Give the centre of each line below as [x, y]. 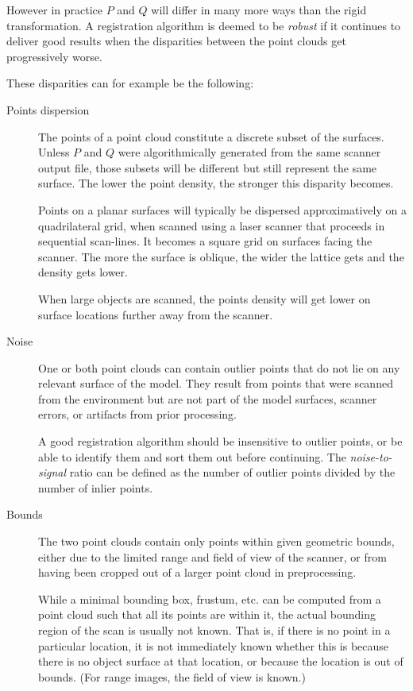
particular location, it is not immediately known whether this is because [214, 645]
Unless [54, 152]
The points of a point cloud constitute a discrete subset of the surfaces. [211, 136]
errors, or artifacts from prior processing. [137, 414]
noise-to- [371, 456]
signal [52, 472]
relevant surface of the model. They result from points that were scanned [216, 383]
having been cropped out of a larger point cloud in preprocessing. [197, 572]
